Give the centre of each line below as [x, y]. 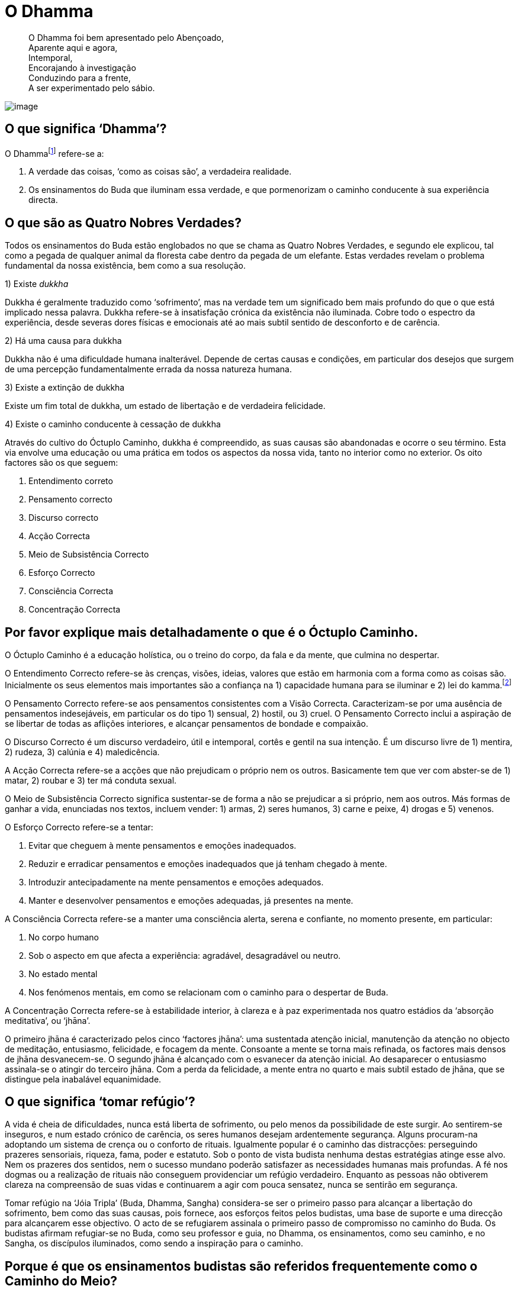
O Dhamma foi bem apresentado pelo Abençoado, [126, 37]
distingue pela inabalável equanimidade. [83, 1079]
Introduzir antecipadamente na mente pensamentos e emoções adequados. [176, 882]
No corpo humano [64, 937]
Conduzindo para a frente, [80, 78]
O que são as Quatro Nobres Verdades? [123, 223]
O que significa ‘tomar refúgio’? [100, 1102]
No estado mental [63, 974]
